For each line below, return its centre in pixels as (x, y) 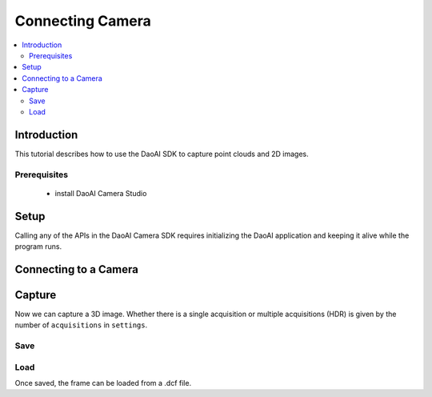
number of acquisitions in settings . (81, 325)
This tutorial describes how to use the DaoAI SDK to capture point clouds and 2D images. (162, 154)
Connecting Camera (83, 21)
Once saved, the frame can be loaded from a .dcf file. (103, 383)
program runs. (38, 247)
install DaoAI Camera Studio (101, 193)
